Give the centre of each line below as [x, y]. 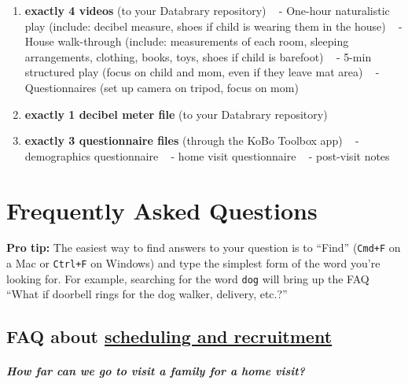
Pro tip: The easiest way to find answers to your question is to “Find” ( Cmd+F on [204, 247]
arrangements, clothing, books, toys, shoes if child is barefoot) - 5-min [198, 56]
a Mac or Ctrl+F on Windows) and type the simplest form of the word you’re [193, 263]
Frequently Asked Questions [162, 210]
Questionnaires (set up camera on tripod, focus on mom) [162, 87]
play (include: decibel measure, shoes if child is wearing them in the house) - [213, 26]
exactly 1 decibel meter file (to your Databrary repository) [176, 114]
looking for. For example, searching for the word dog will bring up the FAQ [188, 278]
